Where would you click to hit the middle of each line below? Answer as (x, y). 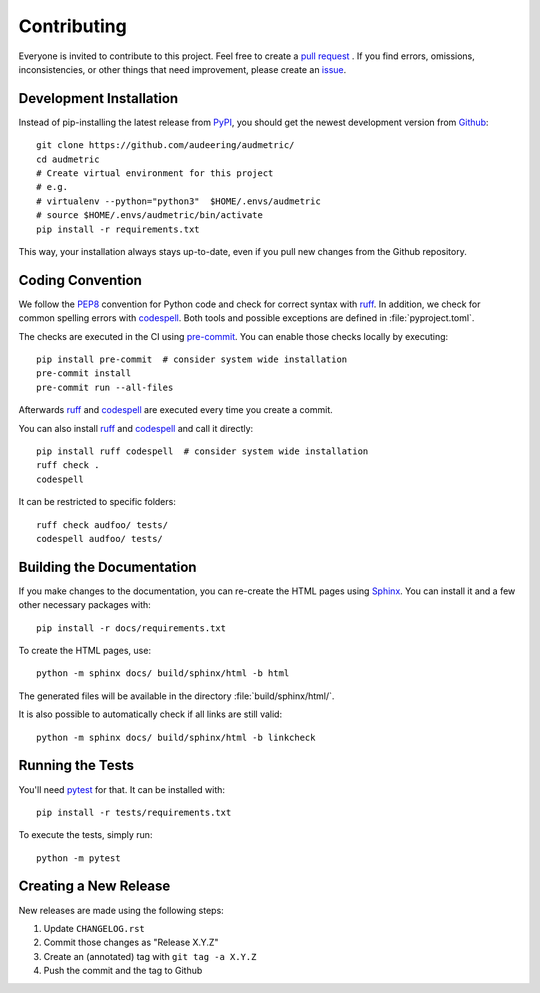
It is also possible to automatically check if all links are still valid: (150, 714)
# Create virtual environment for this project (155, 173)
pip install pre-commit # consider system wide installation (192, 359)
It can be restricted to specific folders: (97, 502)
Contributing (72, 26)
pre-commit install (84, 373)
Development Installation (98, 98)
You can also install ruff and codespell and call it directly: (136, 428)
